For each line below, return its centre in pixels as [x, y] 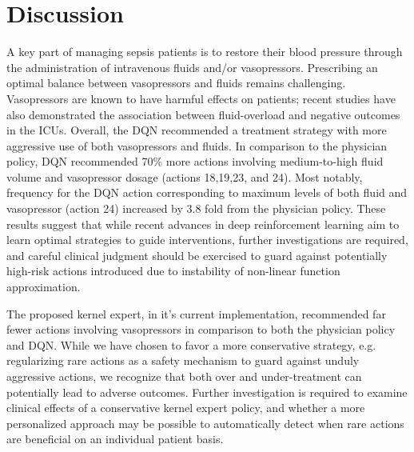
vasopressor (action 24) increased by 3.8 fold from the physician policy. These [196, 208]
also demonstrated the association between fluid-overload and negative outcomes [203, 114]
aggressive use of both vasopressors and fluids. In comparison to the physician [197, 145]
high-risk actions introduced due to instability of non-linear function [173, 271]
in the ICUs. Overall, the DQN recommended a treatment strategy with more [197, 130]
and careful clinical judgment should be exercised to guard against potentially [197, 255]
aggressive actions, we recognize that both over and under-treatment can [184, 376]
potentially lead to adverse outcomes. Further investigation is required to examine [207, 392]
